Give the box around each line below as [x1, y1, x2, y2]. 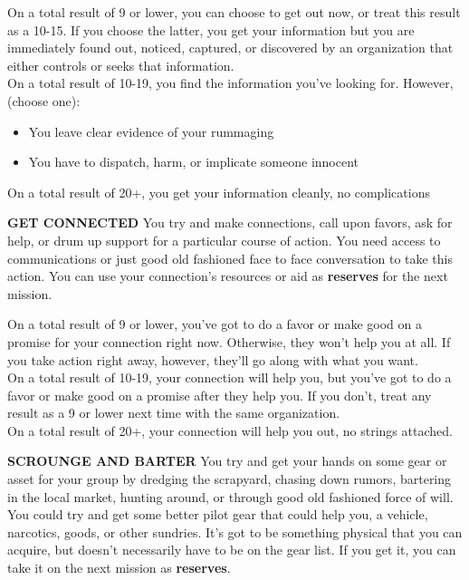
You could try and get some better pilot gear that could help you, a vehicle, [7, 505, 428, 524]
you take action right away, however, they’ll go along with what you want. [7, 350, 418, 369]
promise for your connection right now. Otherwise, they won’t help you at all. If [7, 332, 451, 351]
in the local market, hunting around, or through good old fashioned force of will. [7, 487, 454, 506]
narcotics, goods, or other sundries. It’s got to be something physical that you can [7, 522, 463, 541]
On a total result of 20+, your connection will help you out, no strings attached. [7, 420, 453, 440]
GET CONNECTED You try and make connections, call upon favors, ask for [7, 213, 453, 232]
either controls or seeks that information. [7, 55, 234, 74]
